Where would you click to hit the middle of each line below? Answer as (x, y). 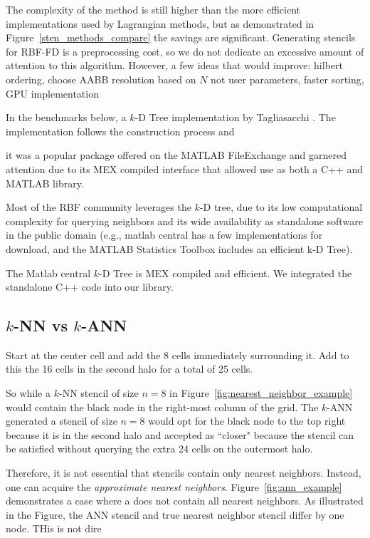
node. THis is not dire (54, 528)
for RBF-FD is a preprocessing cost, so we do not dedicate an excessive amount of (185, 51)
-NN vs (41, 325)
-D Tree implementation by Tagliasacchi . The (235, 117)
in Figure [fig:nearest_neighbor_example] (261, 393)
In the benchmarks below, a (66, 117)
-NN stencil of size (99, 393)
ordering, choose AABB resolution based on (101, 79)
